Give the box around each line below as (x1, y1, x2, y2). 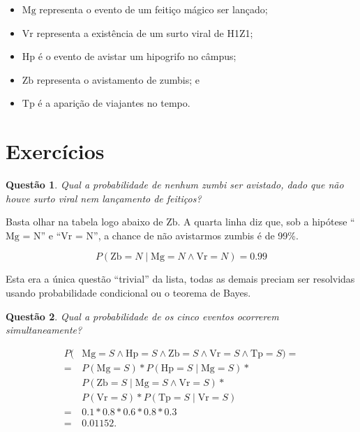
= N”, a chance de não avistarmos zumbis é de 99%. (75, 228, 299, 242)
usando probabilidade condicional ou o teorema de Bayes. (6, 285, 251, 300)
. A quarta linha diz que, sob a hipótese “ (177, 214, 355, 229)
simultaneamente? (6, 322, 82, 337)
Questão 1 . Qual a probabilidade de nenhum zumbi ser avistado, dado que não (6, 177, 344, 192)
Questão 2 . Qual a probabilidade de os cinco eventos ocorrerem (6, 308, 279, 323)
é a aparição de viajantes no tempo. (38, 96, 190, 110)
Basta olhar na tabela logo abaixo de (6, 214, 163, 229)
